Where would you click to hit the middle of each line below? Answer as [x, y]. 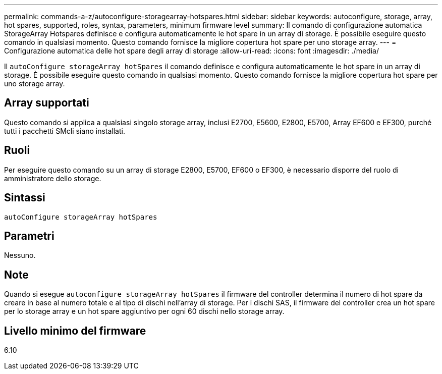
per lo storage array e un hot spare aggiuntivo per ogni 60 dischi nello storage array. [144, 311]
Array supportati [47, 103]
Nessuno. [20, 255]
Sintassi [25, 198]
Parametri [29, 236]
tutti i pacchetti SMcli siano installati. [65, 131]
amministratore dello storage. [53, 178]
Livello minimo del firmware [75, 331]
